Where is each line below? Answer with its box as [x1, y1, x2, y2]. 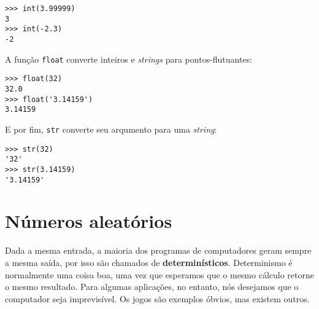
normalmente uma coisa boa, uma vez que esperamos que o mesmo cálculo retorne [5, 268, 314, 281]
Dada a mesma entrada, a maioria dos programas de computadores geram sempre [5, 244, 312, 257]
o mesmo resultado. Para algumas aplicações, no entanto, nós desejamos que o [5, 280, 299, 293]
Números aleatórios [5, 208, 172, 233]
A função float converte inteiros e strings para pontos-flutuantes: [5, 52, 253, 65]
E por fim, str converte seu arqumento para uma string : [5, 122, 217, 135]
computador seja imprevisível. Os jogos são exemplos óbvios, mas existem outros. [5, 292, 310, 305]
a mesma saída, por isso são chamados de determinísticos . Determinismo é [5, 256, 293, 268]
